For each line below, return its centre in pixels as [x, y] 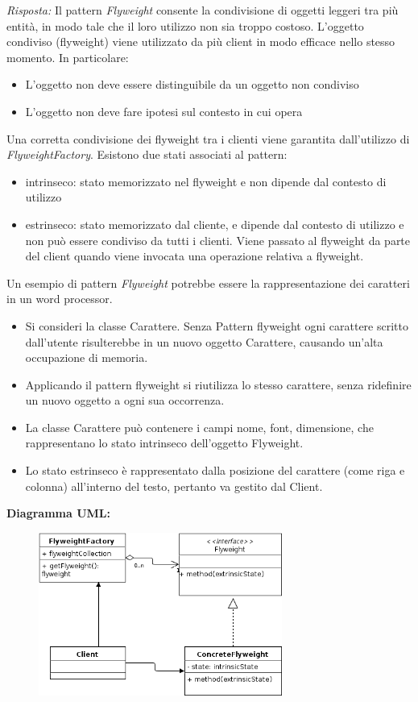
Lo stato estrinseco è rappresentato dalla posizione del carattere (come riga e [215, 470]
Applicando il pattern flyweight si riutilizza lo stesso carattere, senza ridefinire [218, 384]
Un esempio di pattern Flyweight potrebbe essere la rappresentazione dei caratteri [208, 282]
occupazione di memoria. [87, 357]
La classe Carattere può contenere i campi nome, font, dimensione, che [199, 427]
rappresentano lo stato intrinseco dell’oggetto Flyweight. [164, 443]
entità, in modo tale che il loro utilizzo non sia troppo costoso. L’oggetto [185, 25]
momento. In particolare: [68, 57]
